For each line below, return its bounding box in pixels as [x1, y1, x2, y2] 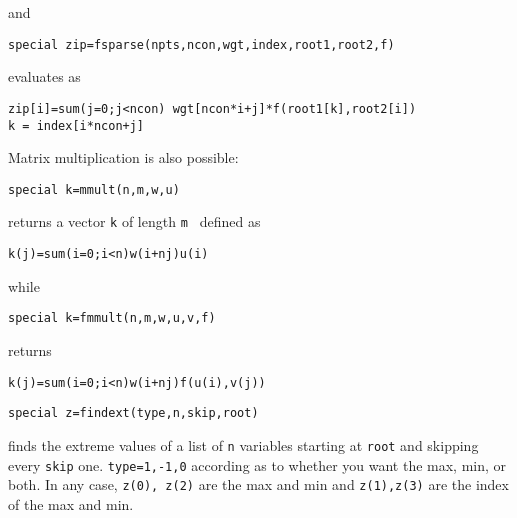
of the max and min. [8, 493, 134, 514]
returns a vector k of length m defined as [8, 211, 261, 232]
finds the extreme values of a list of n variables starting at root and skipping [8, 434, 479, 455]
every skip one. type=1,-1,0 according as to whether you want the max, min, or [8, 454, 507, 475]
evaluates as [8, 66, 81, 87]
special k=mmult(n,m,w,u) [8, 182, 180, 197]
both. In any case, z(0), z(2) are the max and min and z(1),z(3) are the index [8, 474, 509, 495]
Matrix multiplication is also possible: [8, 147, 239, 168]
